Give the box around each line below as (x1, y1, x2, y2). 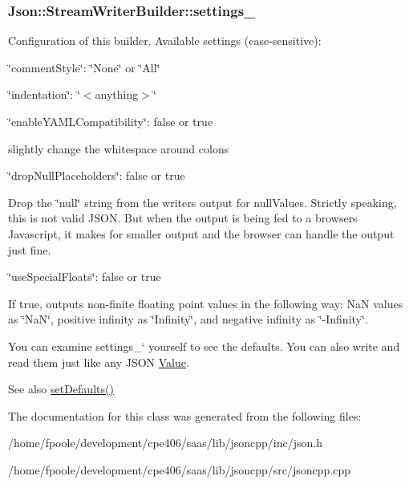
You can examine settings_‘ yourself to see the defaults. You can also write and (8, 337, 400, 354)
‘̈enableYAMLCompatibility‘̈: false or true (8, 113, 213, 129)
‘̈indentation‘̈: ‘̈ (8, 86, 80, 103)
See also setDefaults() (8, 380, 114, 397)
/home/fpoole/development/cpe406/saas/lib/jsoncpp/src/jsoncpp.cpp (8, 461, 351, 478)
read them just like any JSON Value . (8, 353, 189, 370)
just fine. (8, 241, 51, 258)
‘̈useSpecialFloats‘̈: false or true (8, 268, 161, 285)
